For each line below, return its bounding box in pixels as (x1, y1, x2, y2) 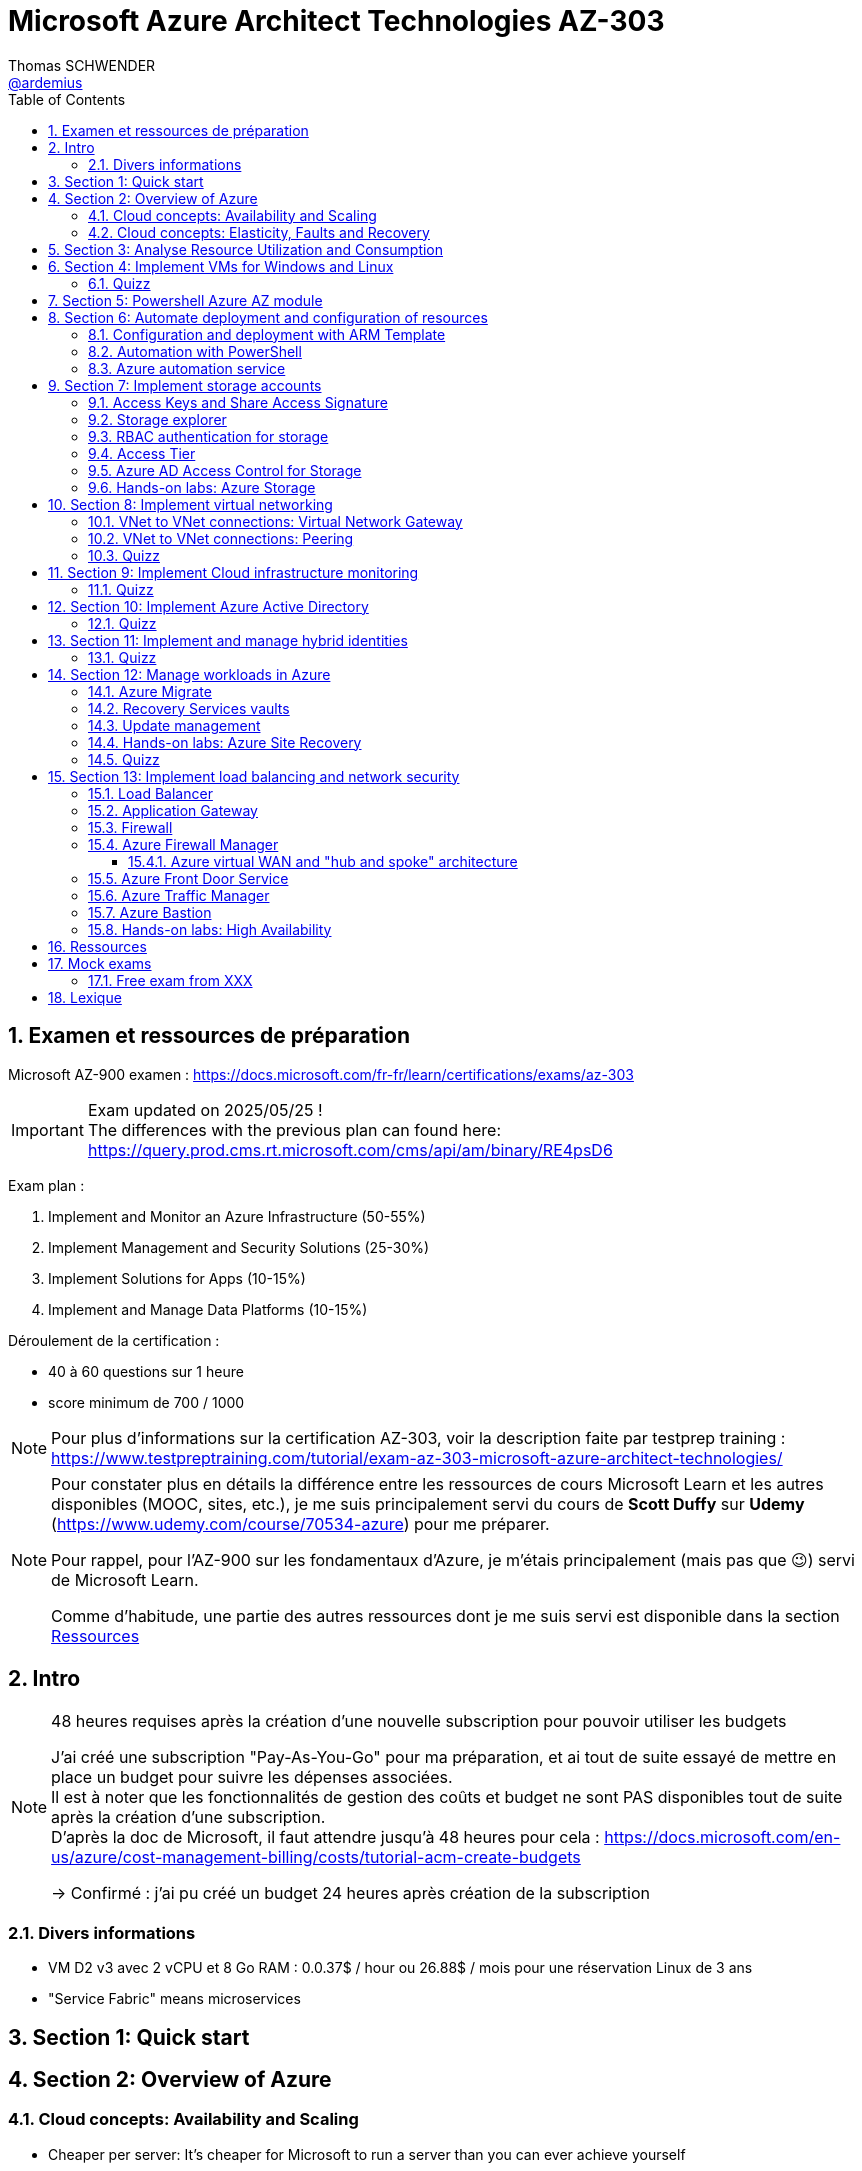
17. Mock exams (48, 954, 152, 972)
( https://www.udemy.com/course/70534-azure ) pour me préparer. (51, 1513, 550, 1534)
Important (11, 1119, 84, 1140)
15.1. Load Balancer (88, 784, 213, 802)
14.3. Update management (88, 716, 261, 734)
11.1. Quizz (88, 580, 154, 598)
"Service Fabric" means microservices (48, 1990, 301, 2008)
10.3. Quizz (88, 546, 160, 564)
